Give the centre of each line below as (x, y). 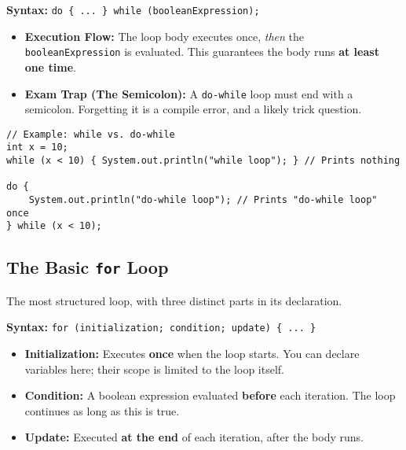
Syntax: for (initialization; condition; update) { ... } (161, 327)
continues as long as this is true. (102, 410)
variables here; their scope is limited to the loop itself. (154, 369)
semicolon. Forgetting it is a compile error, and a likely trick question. (193, 109)
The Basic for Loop (88, 267)
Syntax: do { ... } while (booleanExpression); (133, 9)
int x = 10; (37, 148)
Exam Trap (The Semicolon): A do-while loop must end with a (189, 93)
